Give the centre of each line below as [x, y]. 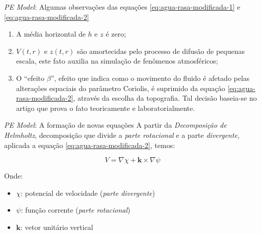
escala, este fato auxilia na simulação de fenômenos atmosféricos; [117, 61]
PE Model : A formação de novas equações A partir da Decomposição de [115, 125]
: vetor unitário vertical [57, 227]
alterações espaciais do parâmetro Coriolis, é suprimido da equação [121, 88]
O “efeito [30, 78]
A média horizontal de [51, 34]
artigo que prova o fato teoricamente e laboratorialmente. [106, 108]
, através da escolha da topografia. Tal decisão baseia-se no [165, 98]
